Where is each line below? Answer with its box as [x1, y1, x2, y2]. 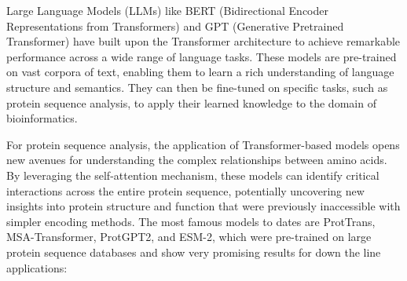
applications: [6, 259, 68, 276]
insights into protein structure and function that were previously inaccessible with [6, 198, 401, 214]
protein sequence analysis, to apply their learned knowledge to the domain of [6, 94, 376, 111]
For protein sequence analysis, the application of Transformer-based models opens [6, 136, 400, 152]
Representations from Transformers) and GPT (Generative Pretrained [6, 17, 344, 34]
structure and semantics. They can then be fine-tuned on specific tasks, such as [6, 78, 388, 95]
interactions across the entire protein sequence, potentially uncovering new [6, 182, 365, 199]
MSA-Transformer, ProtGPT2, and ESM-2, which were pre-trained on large [6, 228, 372, 245]
